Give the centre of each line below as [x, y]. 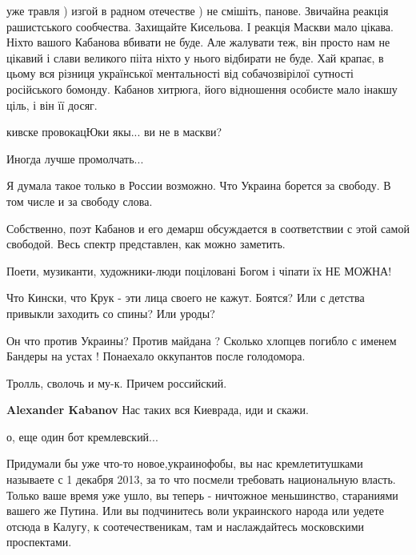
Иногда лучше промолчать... [75, 158]
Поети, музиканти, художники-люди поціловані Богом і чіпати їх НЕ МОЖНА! [199, 270]
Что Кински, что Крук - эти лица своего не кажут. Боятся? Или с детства [186, 298]
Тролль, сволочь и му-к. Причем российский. [117, 382]
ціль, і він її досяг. [52, 105]
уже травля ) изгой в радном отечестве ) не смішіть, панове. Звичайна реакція [198, 10]
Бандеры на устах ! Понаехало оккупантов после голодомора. [156, 356]
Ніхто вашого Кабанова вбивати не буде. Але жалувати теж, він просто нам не [198, 42]
